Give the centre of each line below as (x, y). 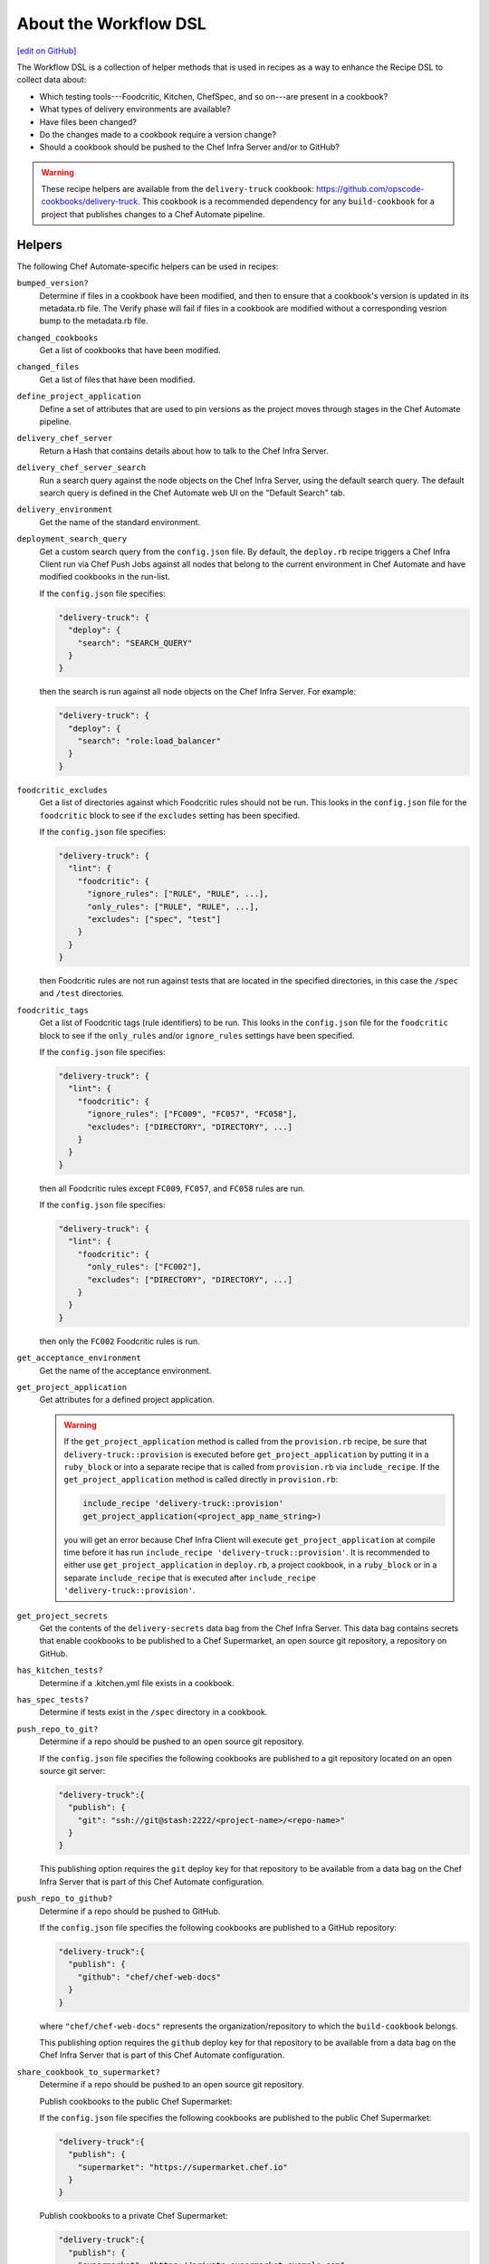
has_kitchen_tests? (60, 1670)
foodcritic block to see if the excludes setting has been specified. (170, 815)
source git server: (72, 1770)
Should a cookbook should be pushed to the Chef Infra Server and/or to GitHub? (189, 147)
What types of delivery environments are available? (135, 110)
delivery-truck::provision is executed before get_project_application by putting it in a (246, 1454)
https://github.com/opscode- (370, 189)
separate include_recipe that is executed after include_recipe (190, 1578)
